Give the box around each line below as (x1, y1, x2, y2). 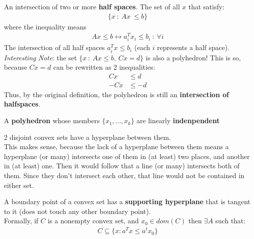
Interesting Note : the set (4, 52, 77, 62)
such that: (215, 215, 246, 226)
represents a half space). (157, 42, 230, 53)
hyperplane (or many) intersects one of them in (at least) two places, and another (4, 151, 250, 161)
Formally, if (4, 215, 38, 226)
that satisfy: (188, 1, 225, 11)
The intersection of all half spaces (4, 42, 105, 53)
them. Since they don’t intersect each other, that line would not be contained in (4, 170, 245, 181)
